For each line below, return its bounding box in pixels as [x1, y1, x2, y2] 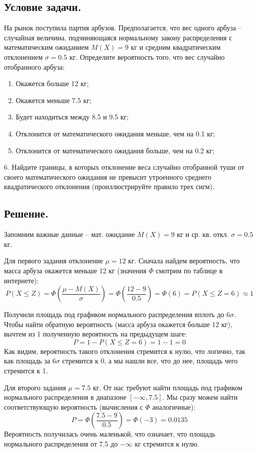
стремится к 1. [4, 365, 48, 376]
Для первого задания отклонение [4, 255, 103, 266]
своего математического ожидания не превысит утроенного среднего [4, 171, 212, 182]
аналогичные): [152, 401, 196, 412]
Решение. [4, 206, 49, 221]
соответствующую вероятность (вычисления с [4, 401, 143, 412]
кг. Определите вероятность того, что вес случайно [69, 51, 225, 62]
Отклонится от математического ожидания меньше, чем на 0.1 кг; [15, 128, 216, 138]
